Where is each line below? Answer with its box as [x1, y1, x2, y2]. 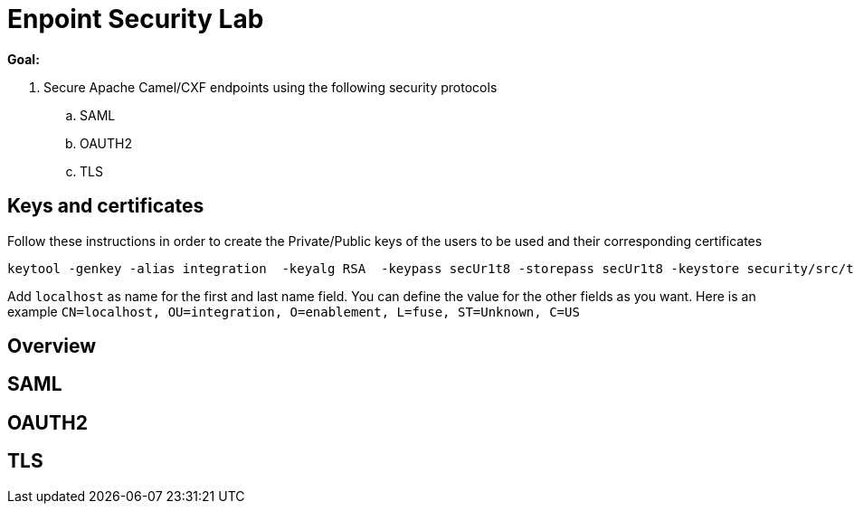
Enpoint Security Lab [7, 4, 264, 34]
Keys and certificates [7, 194, 204, 218]
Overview [7, 335, 97, 358]
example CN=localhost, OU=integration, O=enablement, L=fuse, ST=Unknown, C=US [7, 303, 580, 319]
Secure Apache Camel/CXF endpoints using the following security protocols [43, 79, 498, 95]
